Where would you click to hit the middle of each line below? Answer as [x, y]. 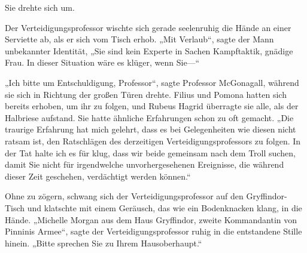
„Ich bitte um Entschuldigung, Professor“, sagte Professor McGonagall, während [152, 82]
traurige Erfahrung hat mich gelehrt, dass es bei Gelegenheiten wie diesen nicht [151, 129]
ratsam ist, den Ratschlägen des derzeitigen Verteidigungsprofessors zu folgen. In [153, 141]
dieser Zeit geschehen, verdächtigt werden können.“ [98, 176]
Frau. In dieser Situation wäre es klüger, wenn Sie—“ [102, 62]
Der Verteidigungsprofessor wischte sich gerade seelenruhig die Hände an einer [148, 27]
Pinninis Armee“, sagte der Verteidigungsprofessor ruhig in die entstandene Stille [153, 231]
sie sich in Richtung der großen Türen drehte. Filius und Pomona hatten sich [146, 94]
